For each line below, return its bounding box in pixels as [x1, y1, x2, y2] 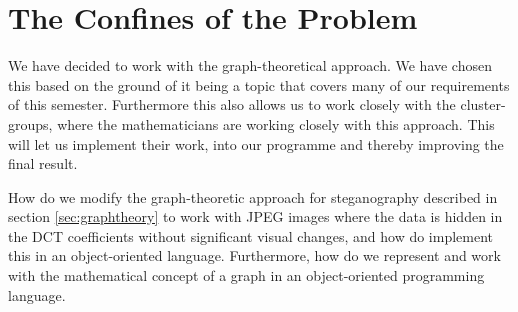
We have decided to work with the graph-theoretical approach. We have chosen [8, 55, 492, 76]
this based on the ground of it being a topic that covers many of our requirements [8, 74, 510, 95]
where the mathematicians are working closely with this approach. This [57, 113, 495, 134]
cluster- [460, 94, 506, 115]
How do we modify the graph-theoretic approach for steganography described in [8, 186, 498, 207]
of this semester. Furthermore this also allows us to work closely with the [8, 94, 456, 115]
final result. [8, 153, 78, 174]
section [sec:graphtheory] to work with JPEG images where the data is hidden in [8, 206, 503, 227]
